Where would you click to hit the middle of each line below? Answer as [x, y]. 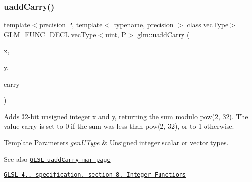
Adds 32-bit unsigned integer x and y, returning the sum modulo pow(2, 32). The [126, 116]
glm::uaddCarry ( [164, 34]
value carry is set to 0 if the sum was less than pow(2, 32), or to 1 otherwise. [119, 126]
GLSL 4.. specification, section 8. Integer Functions [95, 175]
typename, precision [144, 25]
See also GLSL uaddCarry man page [57, 159]
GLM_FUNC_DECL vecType [50, 34]
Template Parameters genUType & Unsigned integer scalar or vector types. [116, 142]
